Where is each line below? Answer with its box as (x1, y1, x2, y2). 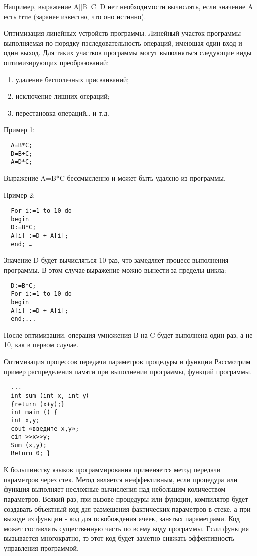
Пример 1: (4, 124, 35, 135)
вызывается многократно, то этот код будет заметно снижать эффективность (4, 533, 234, 543)
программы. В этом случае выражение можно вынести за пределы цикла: (4, 264, 226, 275)
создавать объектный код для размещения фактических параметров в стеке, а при (4, 503, 251, 514)
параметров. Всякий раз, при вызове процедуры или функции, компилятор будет (4, 493, 248, 504)
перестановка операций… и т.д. (15, 107, 109, 118)
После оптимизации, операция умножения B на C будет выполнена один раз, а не (4, 329, 253, 340)
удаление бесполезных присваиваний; (15, 74, 129, 84)
